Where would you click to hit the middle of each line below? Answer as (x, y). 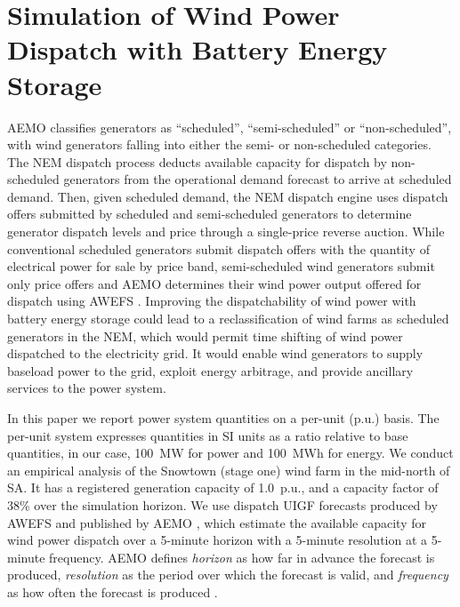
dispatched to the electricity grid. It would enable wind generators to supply (215, 353)
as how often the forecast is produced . (113, 591)
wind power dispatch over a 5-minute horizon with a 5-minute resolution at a (218, 540)
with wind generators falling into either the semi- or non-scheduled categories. (219, 144)
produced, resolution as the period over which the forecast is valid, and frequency (228, 575)
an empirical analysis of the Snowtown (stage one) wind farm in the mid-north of (229, 470)
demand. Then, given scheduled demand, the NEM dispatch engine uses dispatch (228, 196)
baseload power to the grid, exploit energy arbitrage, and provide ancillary (210, 370)
